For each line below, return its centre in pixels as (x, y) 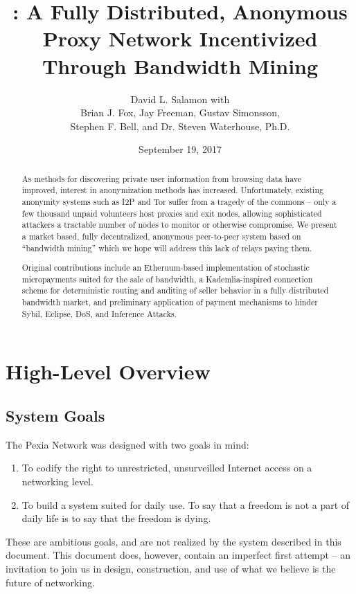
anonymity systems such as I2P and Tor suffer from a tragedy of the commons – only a (179, 201)
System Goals (55, 416)
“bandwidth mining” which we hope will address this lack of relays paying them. (167, 247)
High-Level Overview (108, 371)
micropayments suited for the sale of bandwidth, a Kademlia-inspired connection (167, 279)
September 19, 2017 (180, 149)
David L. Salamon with (180, 99)
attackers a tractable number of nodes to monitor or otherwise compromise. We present (179, 225)
